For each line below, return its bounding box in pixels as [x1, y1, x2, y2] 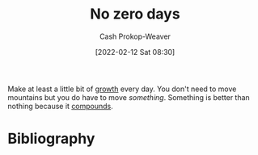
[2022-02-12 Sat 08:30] [95, 47, 176, 57]
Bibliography [7, 130, 95, 148]
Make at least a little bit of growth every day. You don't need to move [7, 84, 237, 94]
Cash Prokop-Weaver [99, 31, 171, 41]
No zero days [90, 5, 180, 23]
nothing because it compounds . [7, 101, 114, 111]
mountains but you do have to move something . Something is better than [7, 92, 250, 102]
